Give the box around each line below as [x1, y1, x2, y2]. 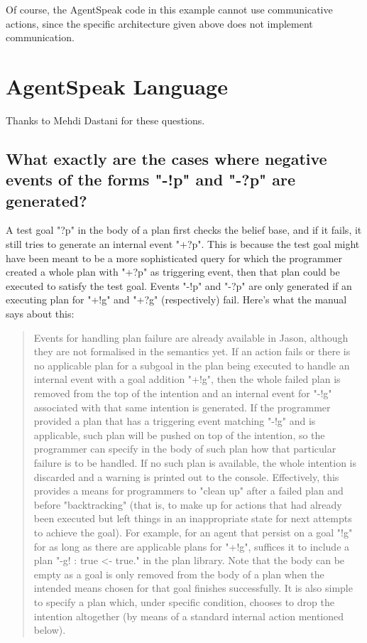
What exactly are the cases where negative [6, 147, 327, 169]
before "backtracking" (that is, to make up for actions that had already [33, 497, 342, 512]
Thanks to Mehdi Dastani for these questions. [6, 112, 205, 127]
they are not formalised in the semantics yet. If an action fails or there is [33, 344, 351, 359]
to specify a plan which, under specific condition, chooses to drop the [33, 594, 334, 609]
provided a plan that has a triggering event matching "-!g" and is [33, 414, 316, 428]
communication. [6, 30, 75, 45]
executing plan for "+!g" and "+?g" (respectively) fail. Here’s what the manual [6, 292, 347, 307]
